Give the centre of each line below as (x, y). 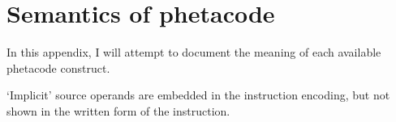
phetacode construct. (58, 67)
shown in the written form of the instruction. (118, 110)
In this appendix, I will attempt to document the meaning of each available (194, 52)
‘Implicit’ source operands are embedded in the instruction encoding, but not (198, 95)
